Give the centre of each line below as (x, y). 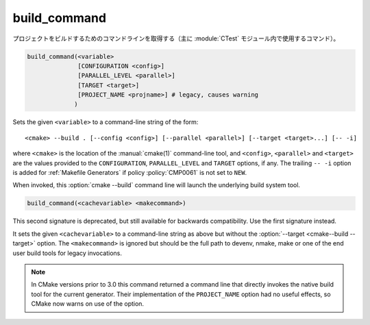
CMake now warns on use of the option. (87, 304)
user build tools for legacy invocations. (67, 253)
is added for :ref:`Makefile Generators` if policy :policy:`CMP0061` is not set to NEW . (130, 173)
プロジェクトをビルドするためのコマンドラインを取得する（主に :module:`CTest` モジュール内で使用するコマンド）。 (176, 38)
